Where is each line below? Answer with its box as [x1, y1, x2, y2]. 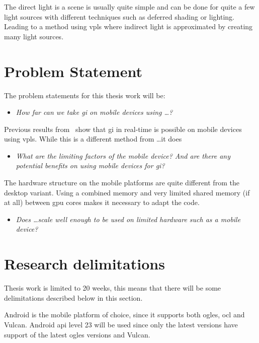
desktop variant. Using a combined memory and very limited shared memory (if [4, 187, 250, 197]
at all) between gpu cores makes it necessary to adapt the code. [4, 197, 200, 208]
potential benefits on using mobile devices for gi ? [16, 160, 165, 171]
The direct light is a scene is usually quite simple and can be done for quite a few [4, 2, 255, 12]
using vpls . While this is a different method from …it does [4, 133, 182, 144]
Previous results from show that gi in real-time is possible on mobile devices [4, 123, 242, 134]
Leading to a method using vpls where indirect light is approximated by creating [4, 21, 253, 32]
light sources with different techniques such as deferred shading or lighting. [4, 11, 234, 22]
